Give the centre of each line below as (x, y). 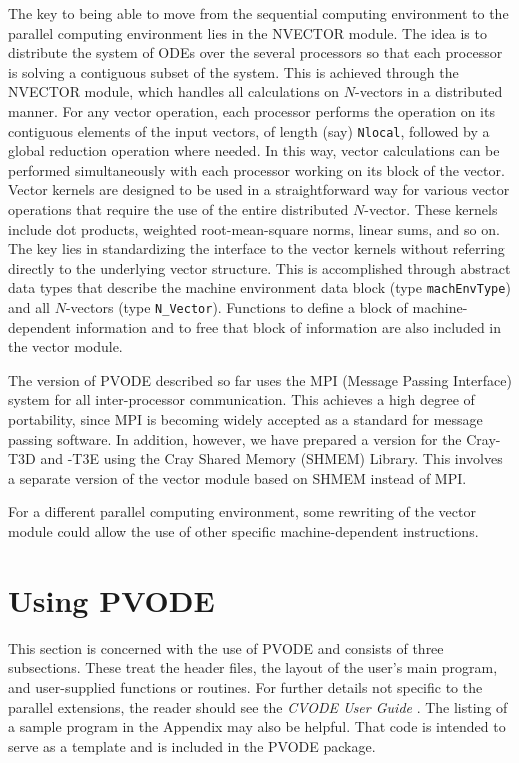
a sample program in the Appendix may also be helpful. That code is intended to (257, 726)
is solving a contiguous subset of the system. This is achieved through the (233, 71)
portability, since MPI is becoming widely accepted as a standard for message (245, 419)
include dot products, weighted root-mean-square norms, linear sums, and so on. (254, 228)
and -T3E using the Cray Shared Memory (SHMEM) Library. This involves (271, 458)
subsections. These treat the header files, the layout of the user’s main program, (253, 667)
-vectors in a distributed (429, 91)
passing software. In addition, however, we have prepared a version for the (235, 438)
